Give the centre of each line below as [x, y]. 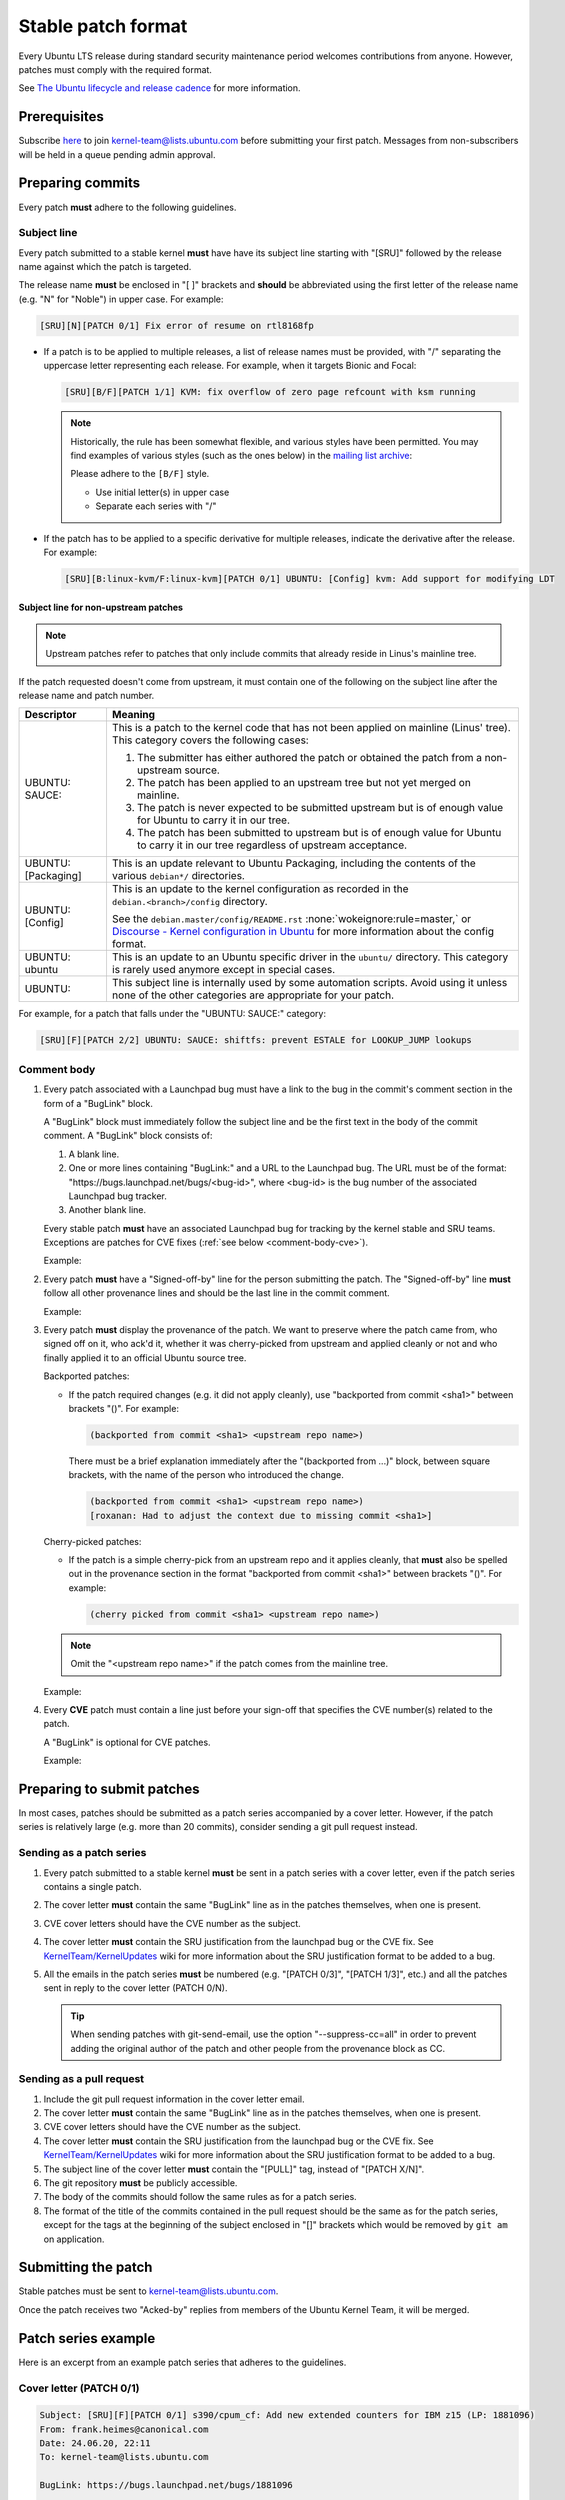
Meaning [133, 715]
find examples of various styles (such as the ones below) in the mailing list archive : [241, 455]
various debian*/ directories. [178, 876]
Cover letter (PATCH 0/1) [79, 2388]
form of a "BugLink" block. [98, 1103]
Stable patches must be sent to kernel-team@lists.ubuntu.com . [148, 2291]
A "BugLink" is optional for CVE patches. [127, 1742]
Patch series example [87, 2338]
